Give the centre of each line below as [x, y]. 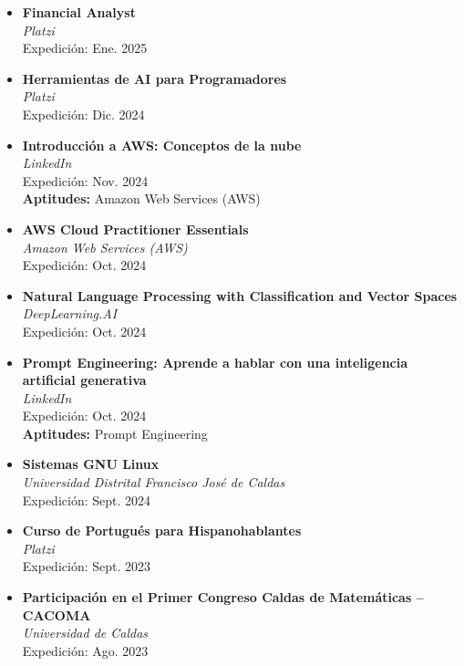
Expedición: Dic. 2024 [83, 114]
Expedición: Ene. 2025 [85, 48]
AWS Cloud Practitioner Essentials [135, 229]
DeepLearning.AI [70, 313]
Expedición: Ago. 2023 [85, 650]
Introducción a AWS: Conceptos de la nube [162, 145]
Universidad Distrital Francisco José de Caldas [154, 482]
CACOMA [57, 614]
